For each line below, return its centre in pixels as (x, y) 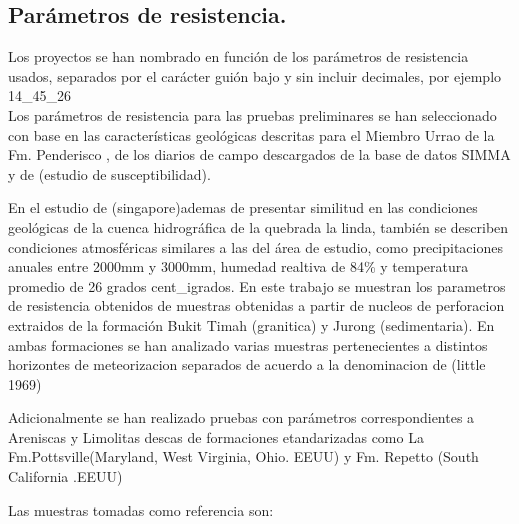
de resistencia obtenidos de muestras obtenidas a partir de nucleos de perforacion (256, 305)
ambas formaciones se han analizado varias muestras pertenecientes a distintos (248, 344)
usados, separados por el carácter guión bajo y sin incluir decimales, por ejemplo (255, 75)
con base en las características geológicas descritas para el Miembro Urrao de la (251, 134)
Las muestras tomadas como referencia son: (141, 509)
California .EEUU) (65, 476)
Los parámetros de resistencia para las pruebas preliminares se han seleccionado (252, 114)
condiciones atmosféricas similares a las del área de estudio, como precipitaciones (255, 246)
